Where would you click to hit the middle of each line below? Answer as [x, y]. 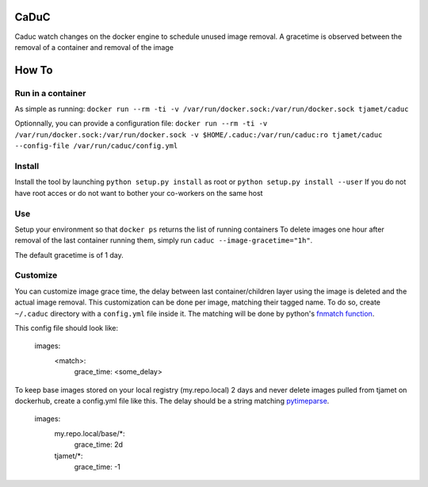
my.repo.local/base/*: [90, 433]
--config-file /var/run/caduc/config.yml [96, 146]
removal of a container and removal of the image [94, 47]
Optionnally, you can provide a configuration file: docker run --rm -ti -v [141, 124]
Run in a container [50, 93]
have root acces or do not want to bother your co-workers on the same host [139, 193]
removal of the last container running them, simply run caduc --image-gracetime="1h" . [164, 240]
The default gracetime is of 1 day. [69, 255]
